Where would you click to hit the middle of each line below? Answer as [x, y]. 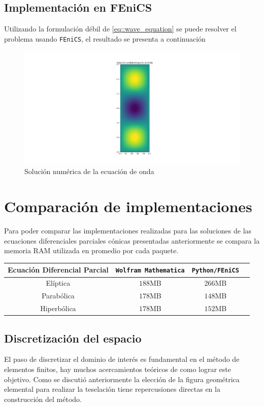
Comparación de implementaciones [128, 206]
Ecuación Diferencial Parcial [58, 270]
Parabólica [58, 296]
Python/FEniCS [215, 271]
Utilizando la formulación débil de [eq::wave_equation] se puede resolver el [120, 29]
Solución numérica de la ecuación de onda [89, 171]
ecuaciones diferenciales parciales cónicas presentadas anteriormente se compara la [132, 240]
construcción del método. [43, 399]
